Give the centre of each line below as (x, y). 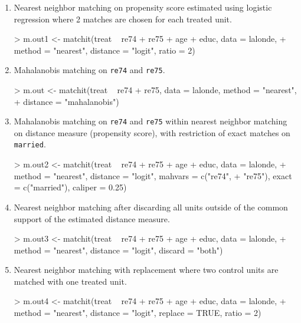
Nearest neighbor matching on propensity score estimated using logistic (143, 7)
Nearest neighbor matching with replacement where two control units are (146, 270)
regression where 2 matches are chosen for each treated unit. (123, 19)
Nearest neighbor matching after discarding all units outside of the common (151, 207)
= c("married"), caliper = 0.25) (70, 187)
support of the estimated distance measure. (92, 218)
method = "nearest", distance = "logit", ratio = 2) (104, 50)
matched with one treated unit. (70, 281)
